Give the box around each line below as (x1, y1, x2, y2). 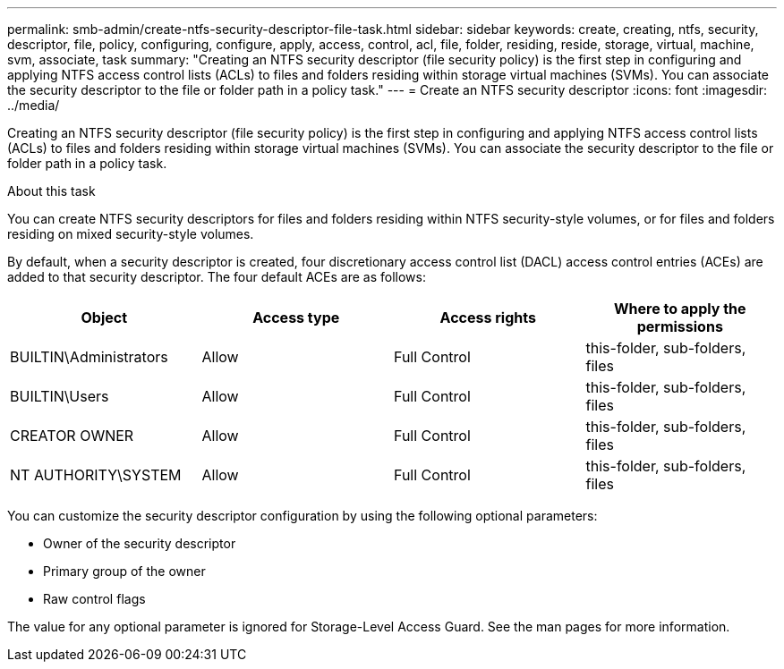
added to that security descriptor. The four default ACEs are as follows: (7, 269, 426, 284)
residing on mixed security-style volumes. (7, 226, 254, 241)
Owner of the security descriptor (43, 536, 236, 551)
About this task (7, 183, 96, 199)
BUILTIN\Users (10, 387, 109, 405)
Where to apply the (613, 300, 746, 318)
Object (81, 309, 128, 326)
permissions (636, 318, 723, 335)
